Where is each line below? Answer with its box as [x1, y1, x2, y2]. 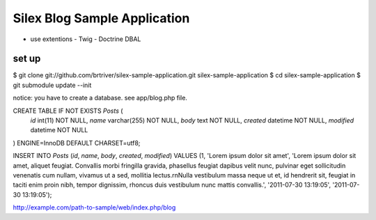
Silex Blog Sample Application [13, 10, 190, 26]
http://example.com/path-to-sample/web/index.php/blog [13, 203, 176, 212]
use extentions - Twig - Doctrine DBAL [30, 35, 141, 43]
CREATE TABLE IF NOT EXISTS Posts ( [13, 107, 123, 115]
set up [13, 53, 41, 65]
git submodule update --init [13, 81, 92, 89]
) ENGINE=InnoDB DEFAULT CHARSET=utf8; [13, 139, 141, 147]
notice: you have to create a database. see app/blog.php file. [13, 94, 188, 102]
